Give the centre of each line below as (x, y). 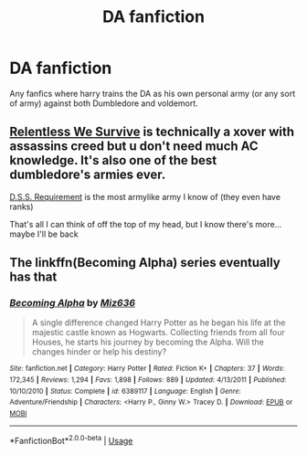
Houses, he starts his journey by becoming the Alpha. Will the (148, 342)
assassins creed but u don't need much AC (134, 147)
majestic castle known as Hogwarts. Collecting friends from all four (158, 333)
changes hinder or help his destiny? (99, 352)
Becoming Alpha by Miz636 (72, 303)
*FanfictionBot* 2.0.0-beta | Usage (71, 440)
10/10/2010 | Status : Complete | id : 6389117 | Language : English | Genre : (126, 391)
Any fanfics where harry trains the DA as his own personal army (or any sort (152, 93)
